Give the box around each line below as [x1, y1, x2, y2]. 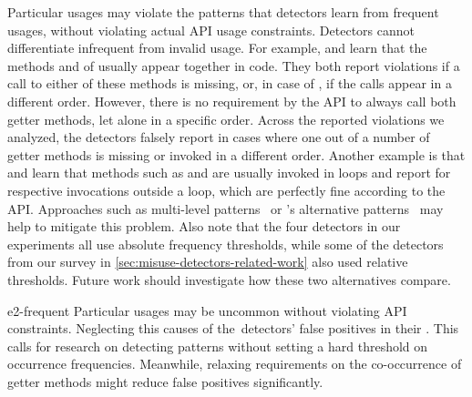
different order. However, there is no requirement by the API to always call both [7, 91, 457, 110]
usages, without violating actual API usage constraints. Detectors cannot [7, 20, 415, 39]
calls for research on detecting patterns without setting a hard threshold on [7, 336, 428, 355]
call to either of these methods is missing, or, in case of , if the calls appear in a [7, 74, 452, 93]
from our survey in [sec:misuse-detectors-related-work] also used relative [7, 252, 408, 271]
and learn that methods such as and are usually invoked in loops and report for [7, 163, 451, 182]
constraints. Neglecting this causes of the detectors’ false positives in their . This [7, 319, 459, 338]
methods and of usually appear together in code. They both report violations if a [7, 56, 460, 75]
